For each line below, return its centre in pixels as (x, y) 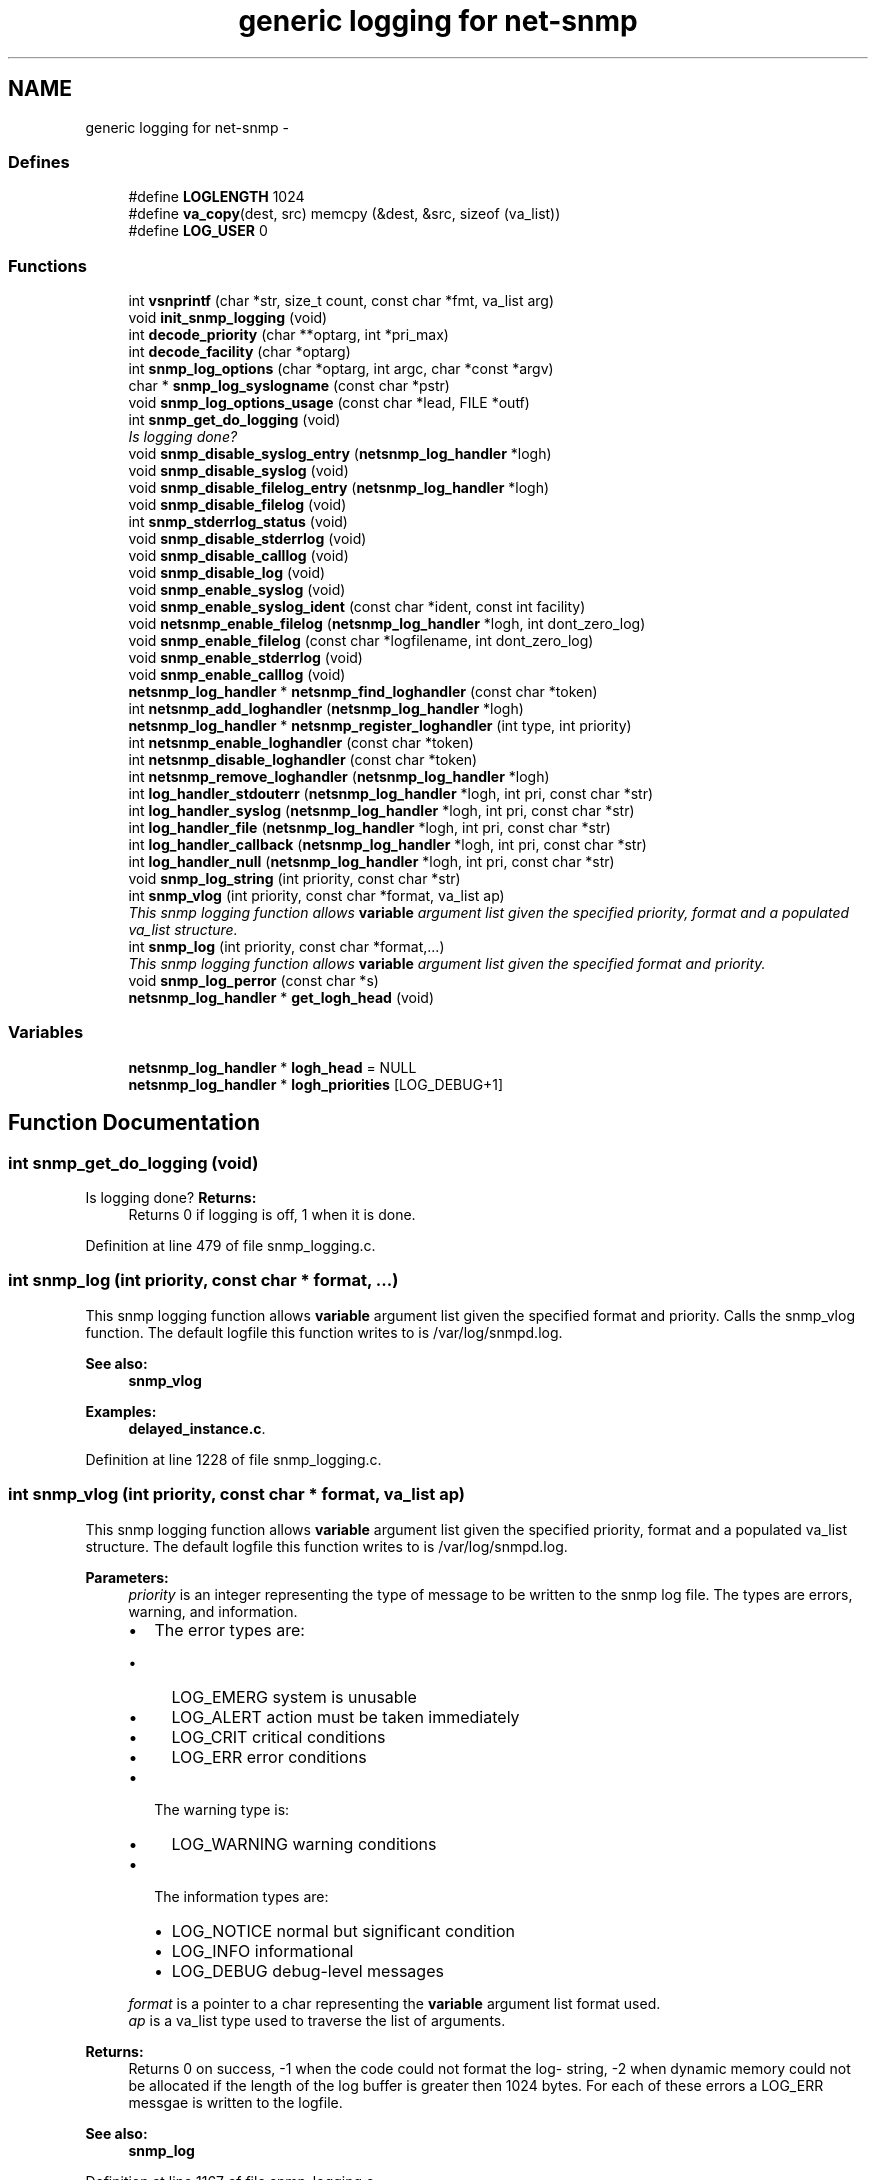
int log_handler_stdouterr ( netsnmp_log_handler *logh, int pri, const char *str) (391, 794)
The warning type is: (222, 1809)
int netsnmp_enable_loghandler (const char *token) (301, 743)
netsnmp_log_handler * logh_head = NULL (272, 1067)
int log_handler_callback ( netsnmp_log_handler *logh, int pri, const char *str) (387, 845)
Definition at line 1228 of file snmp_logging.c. (233, 1459)
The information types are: (241, 1896)
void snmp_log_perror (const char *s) (253, 981)
